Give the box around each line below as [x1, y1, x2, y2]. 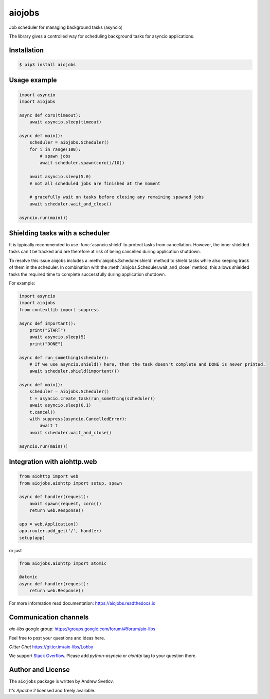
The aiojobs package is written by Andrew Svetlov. [9, 679, 114, 684]
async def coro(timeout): [19, 112, 81, 118]
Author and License [9, 666, 70, 674]
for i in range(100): [29, 146, 81, 152]
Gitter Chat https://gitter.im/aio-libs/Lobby [9, 644, 93, 650]
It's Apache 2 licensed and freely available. [9, 687, 96, 693]
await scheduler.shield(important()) [29, 368, 120, 374]
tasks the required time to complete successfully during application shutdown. [9, 271, 166, 277]
